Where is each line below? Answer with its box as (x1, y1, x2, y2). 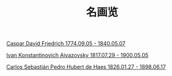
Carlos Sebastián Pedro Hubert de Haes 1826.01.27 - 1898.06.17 (6, 63, 166, 71)
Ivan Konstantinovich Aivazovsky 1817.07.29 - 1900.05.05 (6, 52, 149, 59)
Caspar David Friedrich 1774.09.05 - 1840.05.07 (6, 40, 126, 47)
